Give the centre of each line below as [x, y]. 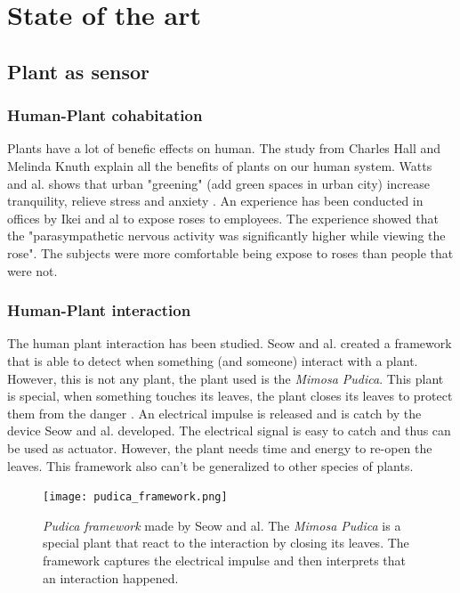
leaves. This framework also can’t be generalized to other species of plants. [210, 465]
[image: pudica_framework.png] [135, 497]
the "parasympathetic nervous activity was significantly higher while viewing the [226, 236]
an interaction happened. [111, 577]
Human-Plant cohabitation [105, 115]
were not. [32, 270]
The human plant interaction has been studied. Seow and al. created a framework [230, 343]
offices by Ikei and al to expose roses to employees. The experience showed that [223, 218]
